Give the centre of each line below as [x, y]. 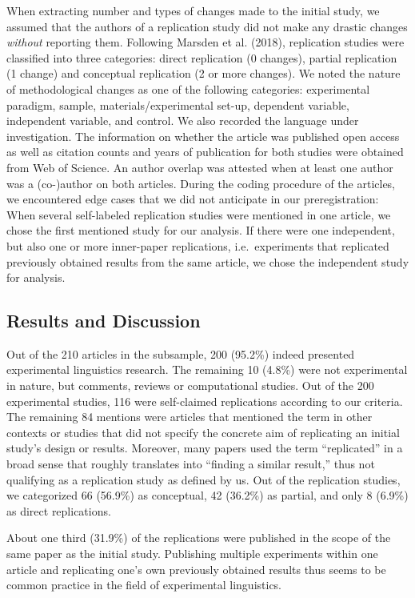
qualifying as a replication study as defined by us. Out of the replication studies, [204, 479]
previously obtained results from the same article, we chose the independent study [208, 261]
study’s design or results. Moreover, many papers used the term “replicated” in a [205, 448]
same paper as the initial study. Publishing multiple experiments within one [192, 554]
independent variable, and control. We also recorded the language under [183, 120]
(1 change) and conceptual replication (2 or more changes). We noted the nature [204, 73]
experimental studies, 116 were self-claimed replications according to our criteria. [205, 401]
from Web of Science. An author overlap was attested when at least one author [200, 167]
